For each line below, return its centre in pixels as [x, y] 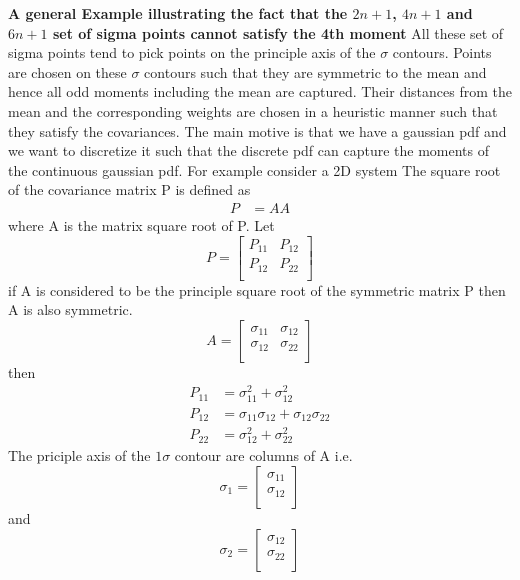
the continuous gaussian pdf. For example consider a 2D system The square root [254, 169]
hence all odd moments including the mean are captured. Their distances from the [260, 91]
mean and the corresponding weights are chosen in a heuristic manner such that [253, 110]
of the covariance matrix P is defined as [129, 189]
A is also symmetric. [70, 309]
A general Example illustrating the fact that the [178, 13]
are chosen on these [67, 71]
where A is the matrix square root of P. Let [141, 224]
